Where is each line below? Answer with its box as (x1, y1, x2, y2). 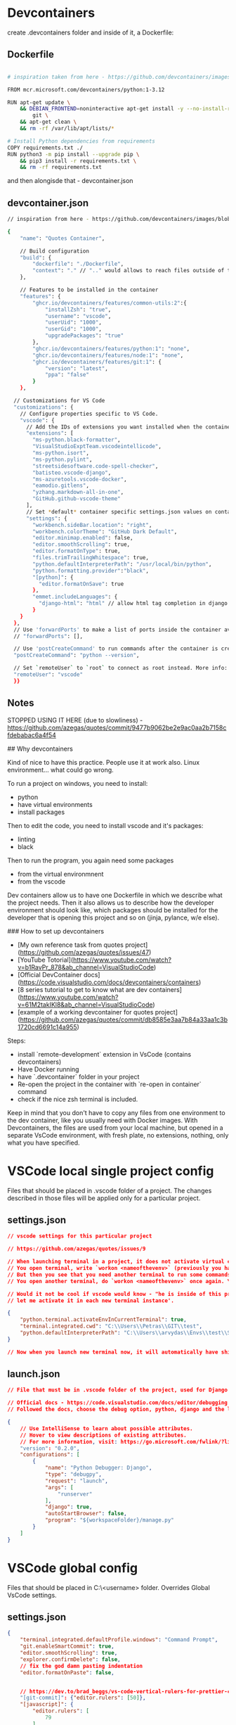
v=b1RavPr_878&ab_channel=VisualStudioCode (17, 962, 155, 972)
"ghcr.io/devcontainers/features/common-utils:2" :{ (32, 299, 188, 307)
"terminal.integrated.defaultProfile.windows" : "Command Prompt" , (20, 1636, 218, 1643)
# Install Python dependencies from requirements (7, 137, 156, 145)
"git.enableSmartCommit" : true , (20, 1643, 114, 1650)
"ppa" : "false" (44, 371, 90, 378)
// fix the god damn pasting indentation (20, 1662, 143, 1669)
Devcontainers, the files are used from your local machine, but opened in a (7, 1124, 223, 1132)
